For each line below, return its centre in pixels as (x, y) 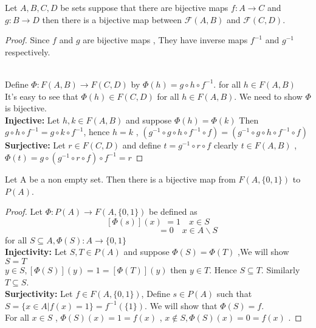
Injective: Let (33, 120)
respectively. (28, 51)
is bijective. (26, 108)
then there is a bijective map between (112, 19)
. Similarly (280, 269)
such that (234, 294)
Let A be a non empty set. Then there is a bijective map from (120, 179)
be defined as (173, 211)
